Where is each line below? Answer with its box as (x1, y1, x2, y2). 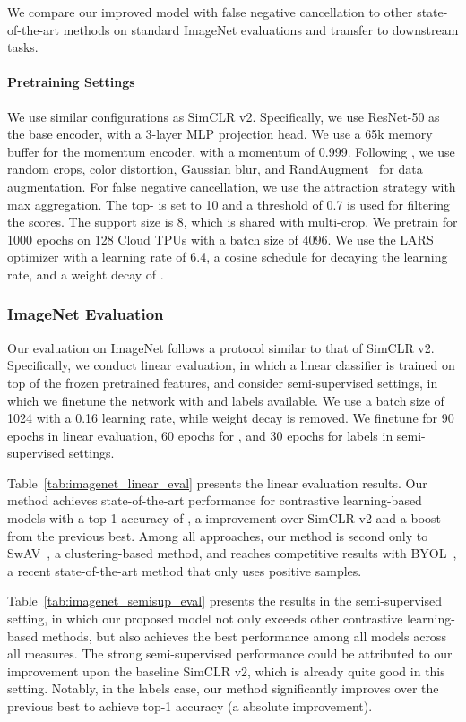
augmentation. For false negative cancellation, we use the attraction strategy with (7, 176, 456, 195)
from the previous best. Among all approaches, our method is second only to (7, 526, 428, 545)
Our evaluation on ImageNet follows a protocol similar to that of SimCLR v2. (7, 338, 435, 357)
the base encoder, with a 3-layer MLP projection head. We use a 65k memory (7, 125, 433, 143)
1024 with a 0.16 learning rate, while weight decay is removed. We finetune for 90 (7, 408, 454, 427)
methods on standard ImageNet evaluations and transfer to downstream (63, 20, 459, 39)
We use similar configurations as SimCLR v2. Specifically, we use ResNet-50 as (7, 107, 440, 125)
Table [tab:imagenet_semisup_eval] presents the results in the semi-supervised (7, 591, 442, 610)
